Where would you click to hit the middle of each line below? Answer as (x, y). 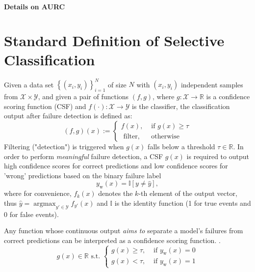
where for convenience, (38, 193)
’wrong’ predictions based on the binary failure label (83, 175)
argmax (45, 204)
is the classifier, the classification (181, 106)
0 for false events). (31, 214)
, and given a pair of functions (83, 96)
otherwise (165, 136)
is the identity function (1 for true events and (183, 203)
